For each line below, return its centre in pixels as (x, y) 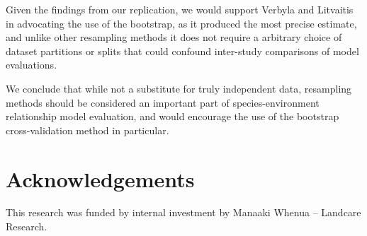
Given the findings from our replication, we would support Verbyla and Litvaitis (180, 9)
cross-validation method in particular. (87, 130)
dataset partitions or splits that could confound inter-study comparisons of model (182, 51)
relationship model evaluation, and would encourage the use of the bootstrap (173, 116)
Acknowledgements (100, 178)
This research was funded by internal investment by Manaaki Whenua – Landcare (183, 212)
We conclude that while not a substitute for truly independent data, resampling (179, 88)
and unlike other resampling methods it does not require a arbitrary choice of (174, 37)
